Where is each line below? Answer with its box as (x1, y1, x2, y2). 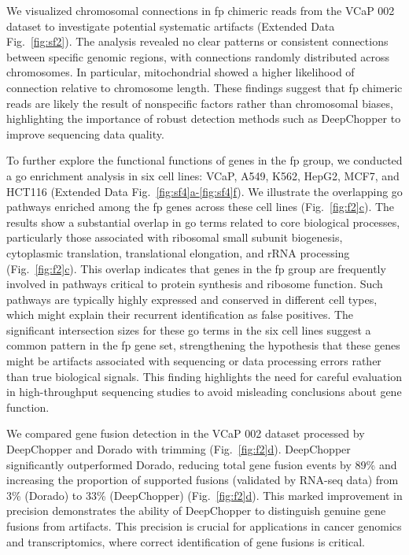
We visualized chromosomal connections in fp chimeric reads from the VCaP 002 (6, 2, 395, 18)
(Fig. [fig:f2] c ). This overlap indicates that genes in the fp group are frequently (6, 260, 386, 276)
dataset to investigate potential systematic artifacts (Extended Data (6, 17, 335, 34)
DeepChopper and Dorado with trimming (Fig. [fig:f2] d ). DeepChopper (6, 441, 351, 457)
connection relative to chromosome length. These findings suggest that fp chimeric (6, 79, 403, 95)
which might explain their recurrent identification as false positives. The (6, 306, 354, 323)
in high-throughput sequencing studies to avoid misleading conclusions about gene (6, 383, 402, 400)
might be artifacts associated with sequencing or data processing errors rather (6, 353, 381, 369)
